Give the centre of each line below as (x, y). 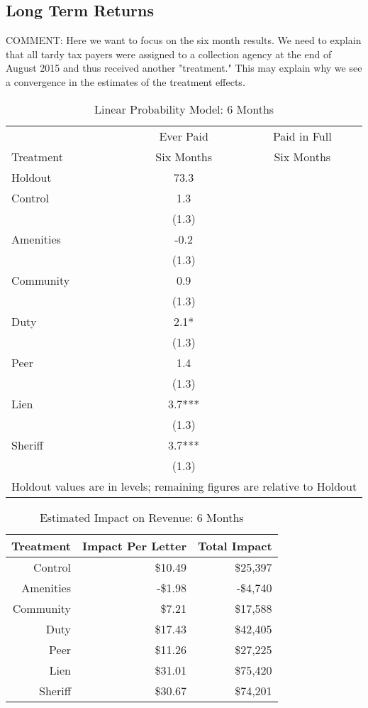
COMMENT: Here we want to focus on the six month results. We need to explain (184, 40)
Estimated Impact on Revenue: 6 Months (141, 517)
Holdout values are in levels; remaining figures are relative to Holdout (184, 486)
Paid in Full (302, 136)
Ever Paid (184, 136)
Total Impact (235, 545)
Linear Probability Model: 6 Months (184, 109)
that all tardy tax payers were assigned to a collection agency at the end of (169, 54)
